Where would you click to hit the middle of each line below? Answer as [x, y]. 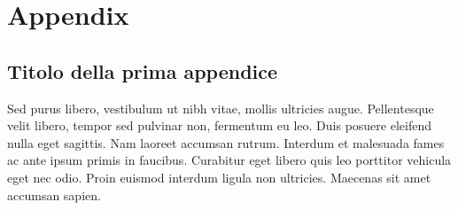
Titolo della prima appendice [143, 70]
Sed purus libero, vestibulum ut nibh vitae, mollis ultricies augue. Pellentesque [221, 108]
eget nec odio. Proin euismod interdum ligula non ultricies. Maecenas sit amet [219, 177]
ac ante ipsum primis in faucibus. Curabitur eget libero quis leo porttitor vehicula [229, 160]
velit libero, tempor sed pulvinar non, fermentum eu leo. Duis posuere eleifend [219, 125]
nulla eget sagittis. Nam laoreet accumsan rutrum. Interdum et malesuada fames [226, 142]
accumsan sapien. [54, 194]
